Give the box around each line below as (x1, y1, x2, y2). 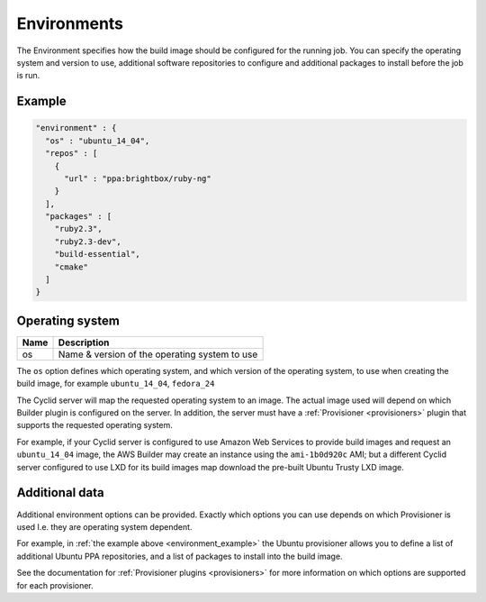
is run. (16, 70, 40, 81)
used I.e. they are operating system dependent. (16, 521, 193, 532)
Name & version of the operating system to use (58, 348, 258, 360)
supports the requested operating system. (16, 420, 173, 431)
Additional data (16, 485, 104, 500)
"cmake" (54, 261, 89, 272)
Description (58, 336, 110, 349)
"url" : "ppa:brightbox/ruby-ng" (64, 173, 211, 184)
